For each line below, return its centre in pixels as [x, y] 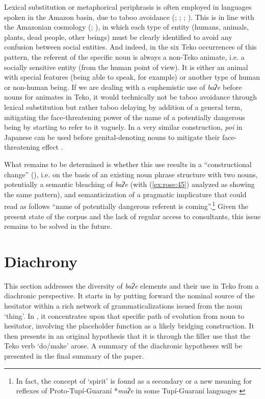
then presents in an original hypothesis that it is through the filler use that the [127, 335]
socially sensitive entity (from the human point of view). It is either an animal [126, 67]
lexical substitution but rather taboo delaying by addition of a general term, [123, 107]
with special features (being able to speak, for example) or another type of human [132, 77]
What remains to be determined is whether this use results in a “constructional [128, 164]
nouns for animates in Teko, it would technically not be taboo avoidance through [131, 97]
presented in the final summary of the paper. [74, 356]
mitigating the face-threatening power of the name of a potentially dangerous [125, 117]
